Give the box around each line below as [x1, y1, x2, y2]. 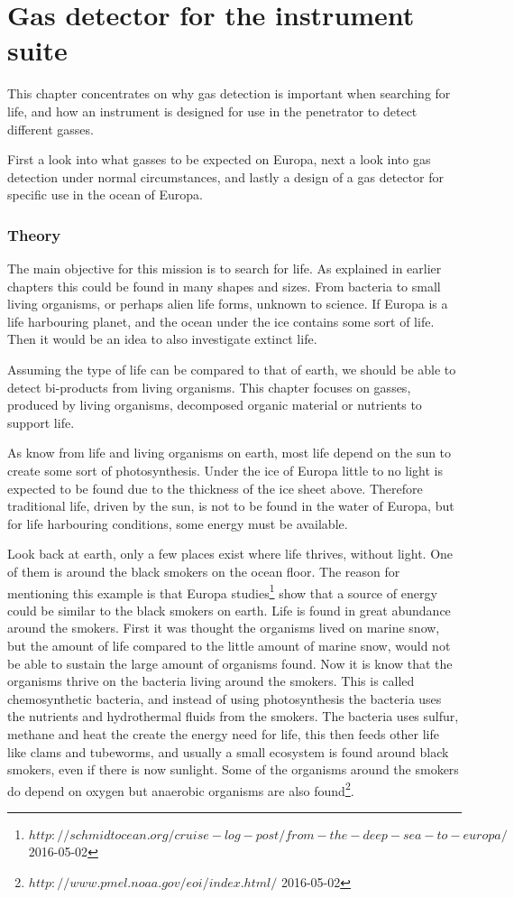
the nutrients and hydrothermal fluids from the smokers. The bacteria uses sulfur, [7, 707, 459, 726]
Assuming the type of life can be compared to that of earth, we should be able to [7, 360, 456, 379]
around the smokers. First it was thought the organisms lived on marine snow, [7, 618, 440, 637]
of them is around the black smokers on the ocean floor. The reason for [7, 562, 400, 580]
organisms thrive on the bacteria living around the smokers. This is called [7, 671, 415, 690]
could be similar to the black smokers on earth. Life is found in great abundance [7, 600, 451, 619]
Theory [7, 223, 61, 245]
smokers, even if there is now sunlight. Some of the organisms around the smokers [7, 760, 459, 779]
